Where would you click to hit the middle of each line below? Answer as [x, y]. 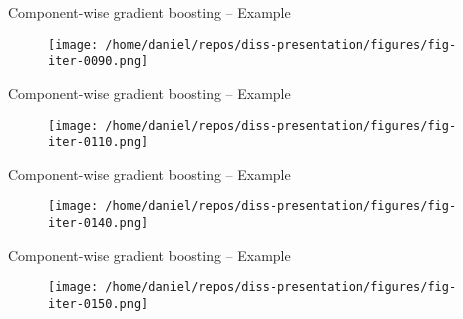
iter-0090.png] [98, 61]
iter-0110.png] [98, 142]
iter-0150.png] [98, 303]
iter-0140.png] [98, 223]
